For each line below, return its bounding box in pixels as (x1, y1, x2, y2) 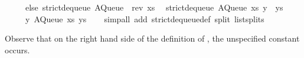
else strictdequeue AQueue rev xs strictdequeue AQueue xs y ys (25, 1, 283, 13)
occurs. (5, 43, 30, 56)
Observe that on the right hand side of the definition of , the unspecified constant (5, 32, 300, 45)
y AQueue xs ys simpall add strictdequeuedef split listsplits (25, 12, 264, 25)
